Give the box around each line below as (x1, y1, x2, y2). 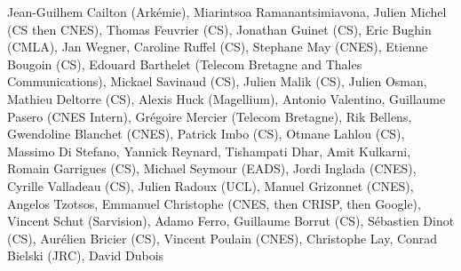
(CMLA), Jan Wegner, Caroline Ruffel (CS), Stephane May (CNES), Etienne (7, 37, 428, 56)
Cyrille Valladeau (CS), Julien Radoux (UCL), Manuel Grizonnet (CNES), (7, 176, 414, 195)
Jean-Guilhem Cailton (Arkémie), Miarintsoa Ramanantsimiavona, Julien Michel (7, 3, 447, 20)
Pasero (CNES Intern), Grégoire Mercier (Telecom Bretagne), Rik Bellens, (7, 107, 412, 125)
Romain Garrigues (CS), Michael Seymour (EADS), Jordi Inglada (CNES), (7, 159, 417, 178)
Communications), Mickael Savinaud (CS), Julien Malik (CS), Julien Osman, (7, 72, 427, 91)
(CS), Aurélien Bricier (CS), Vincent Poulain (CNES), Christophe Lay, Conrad (7, 228, 438, 247)
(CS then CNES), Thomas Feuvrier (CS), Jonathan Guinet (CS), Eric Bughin (7, 20, 432, 38)
